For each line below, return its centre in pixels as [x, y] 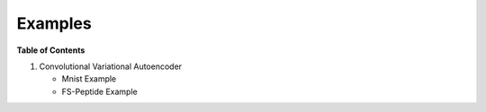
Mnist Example [89, 79]
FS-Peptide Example [100, 91]
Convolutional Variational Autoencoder [111, 66]
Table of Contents [51, 50]
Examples [54, 23]
